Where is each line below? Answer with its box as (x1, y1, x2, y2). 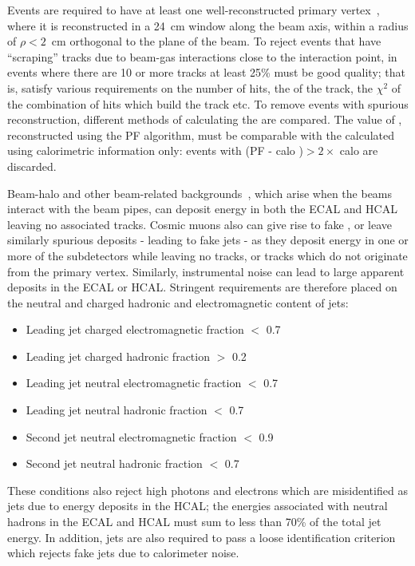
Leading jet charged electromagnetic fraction (26, 321, 244, 338)
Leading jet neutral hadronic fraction (26, 402, 207, 418)
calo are (339, 142, 378, 159)
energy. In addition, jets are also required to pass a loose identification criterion (7, 528, 396, 545)
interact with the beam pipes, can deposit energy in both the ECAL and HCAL (7, 200, 397, 217)
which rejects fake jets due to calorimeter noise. (7, 544, 239, 561)
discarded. (7, 157, 57, 174)
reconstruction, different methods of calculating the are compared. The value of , (7, 111, 402, 128)
